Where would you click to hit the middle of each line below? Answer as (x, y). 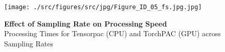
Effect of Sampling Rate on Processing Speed (86, 23)
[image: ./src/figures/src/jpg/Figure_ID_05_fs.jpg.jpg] (103, 7)
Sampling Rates (29, 43)
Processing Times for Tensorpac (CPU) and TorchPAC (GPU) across (112, 33)
